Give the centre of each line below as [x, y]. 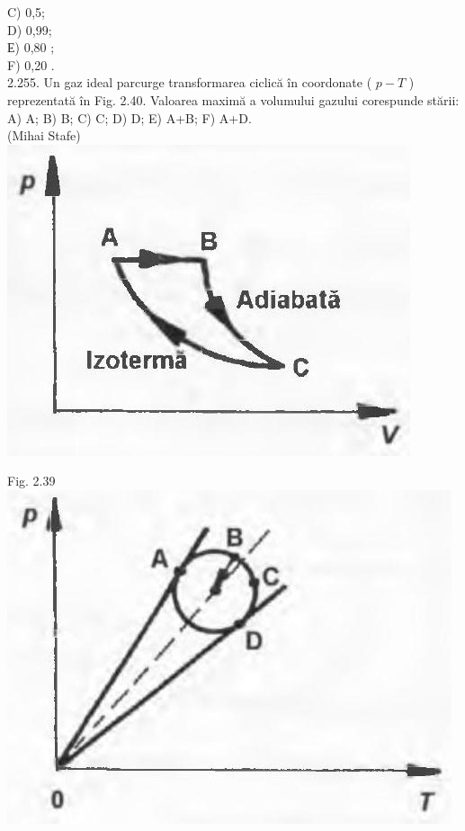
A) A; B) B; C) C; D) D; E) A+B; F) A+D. [130, 117]
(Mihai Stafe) [44, 135]
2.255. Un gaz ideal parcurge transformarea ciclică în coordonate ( [190, 82]
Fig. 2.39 [31, 481]
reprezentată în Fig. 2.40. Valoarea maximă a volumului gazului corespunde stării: [233, 99]
